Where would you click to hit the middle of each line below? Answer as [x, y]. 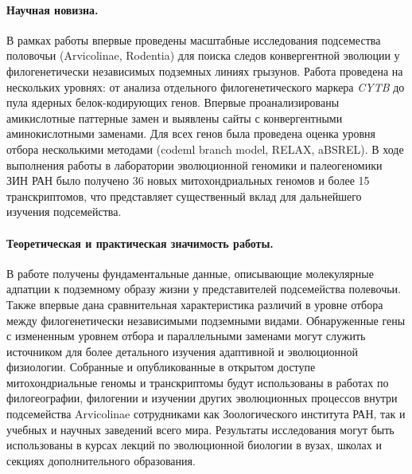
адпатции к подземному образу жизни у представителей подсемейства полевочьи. [204, 289]
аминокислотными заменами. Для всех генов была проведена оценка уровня [191, 133]
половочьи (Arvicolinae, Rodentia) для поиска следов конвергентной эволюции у [203, 55]
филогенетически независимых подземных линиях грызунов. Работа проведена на [205, 71]
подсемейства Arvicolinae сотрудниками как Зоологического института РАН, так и [206, 414]
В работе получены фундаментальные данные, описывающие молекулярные [190, 273]
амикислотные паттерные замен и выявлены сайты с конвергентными [175, 118]
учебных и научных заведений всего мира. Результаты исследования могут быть [200, 429]
